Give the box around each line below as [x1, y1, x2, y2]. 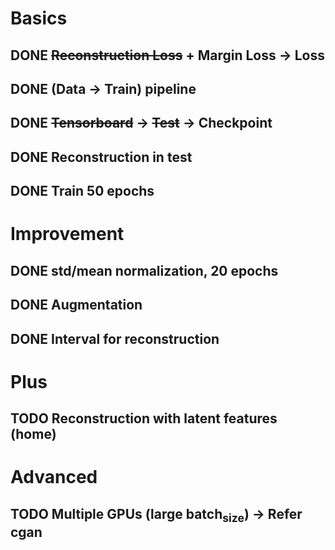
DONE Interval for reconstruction [10, 330, 220, 347]
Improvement [10, 223, 125, 246]
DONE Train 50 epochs [10, 183, 155, 200]
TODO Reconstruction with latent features [10, 410, 278, 427]
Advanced [10, 466, 98, 489]
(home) [10, 426, 57, 443]
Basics [10, 7, 68, 30]
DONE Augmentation [10, 297, 143, 314]
